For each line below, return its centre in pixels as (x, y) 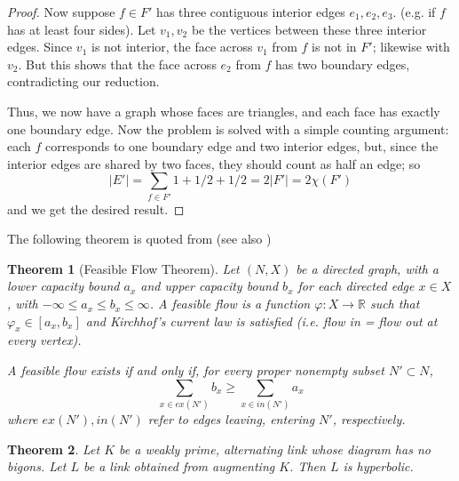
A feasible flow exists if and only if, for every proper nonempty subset (196, 370)
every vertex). (44, 340)
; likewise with (411, 47)
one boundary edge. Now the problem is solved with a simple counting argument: (228, 128)
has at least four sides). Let (82, 29)
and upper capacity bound (210, 286)
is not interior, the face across (172, 47)
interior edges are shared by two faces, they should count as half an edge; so (214, 163)
